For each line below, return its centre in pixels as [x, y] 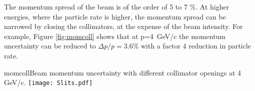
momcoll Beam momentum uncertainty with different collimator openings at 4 [123, 72]
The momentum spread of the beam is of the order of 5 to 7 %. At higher [117, 6]
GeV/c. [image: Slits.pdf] [48, 82]
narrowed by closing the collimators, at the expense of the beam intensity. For [123, 26]
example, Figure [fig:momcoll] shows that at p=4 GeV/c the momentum [115, 36]
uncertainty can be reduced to [50, 46]
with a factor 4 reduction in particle [196, 46]
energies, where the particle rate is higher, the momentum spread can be [115, 16]
